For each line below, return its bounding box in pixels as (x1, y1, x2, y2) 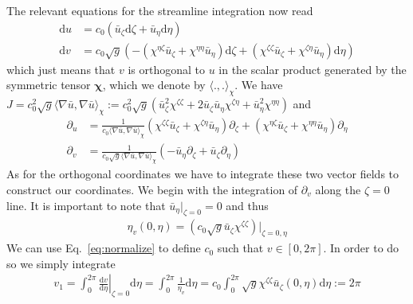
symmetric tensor (6, 76, 91, 93)
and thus (226, 197, 269, 213)
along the (315, 181, 361, 198)
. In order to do (323, 240, 399, 256)
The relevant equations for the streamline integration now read (6, 2, 313, 18)
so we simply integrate (6, 255, 116, 271)
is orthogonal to (128, 60, 205, 77)
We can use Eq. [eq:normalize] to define (6, 240, 201, 256)
